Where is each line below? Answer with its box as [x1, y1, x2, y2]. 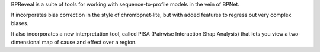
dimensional [11, 39, 41, 46]
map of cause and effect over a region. [41, 39, 137, 46]
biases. [11, 19, 29, 26]
